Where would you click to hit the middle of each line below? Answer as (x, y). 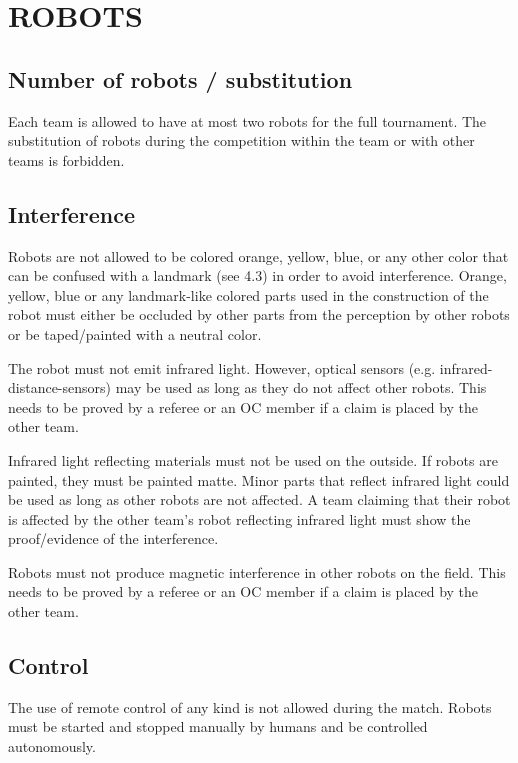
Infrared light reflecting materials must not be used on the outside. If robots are (253, 459)
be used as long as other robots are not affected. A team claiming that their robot (259, 499)
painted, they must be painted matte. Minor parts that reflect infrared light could (259, 479)
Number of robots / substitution (180, 78)
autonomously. (52, 746)
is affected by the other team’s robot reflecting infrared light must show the (239, 518)
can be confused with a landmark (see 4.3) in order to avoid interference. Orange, (257, 275)
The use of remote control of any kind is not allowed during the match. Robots (250, 706)
